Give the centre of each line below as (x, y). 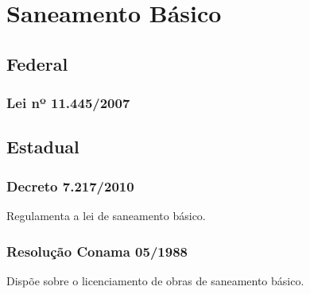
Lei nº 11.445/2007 (68, 103)
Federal (37, 63)
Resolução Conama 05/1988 (97, 251)
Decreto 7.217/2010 (70, 186)
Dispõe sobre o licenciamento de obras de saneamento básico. (155, 280)
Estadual (43, 147)
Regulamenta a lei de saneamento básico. (106, 215)
